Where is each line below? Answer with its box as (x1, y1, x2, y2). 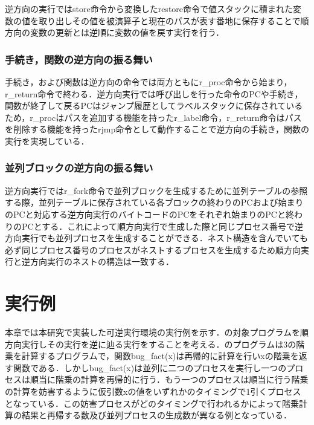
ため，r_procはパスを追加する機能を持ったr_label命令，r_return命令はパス (5, 111, 302, 123)
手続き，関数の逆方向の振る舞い (5, 51, 153, 67)
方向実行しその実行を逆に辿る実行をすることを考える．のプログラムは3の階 (5, 337, 305, 350)
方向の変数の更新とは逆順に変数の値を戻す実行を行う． (5, 26, 224, 39)
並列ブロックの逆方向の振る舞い (5, 160, 153, 175)
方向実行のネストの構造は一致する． (30, 255, 174, 268)
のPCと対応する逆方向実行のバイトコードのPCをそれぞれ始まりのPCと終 (5, 207, 294, 220)
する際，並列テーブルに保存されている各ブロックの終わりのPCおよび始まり (5, 196, 304, 209)
